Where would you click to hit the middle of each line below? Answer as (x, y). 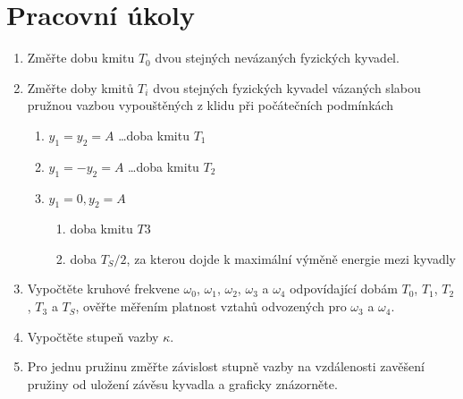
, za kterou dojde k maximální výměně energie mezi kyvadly (291, 258)
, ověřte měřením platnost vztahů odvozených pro (211, 306)
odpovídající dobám (344, 289)
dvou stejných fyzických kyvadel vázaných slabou (287, 87)
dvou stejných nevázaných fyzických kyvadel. (277, 58)
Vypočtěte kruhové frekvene (103, 289)
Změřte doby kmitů (80, 87)
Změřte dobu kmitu (81, 58)
